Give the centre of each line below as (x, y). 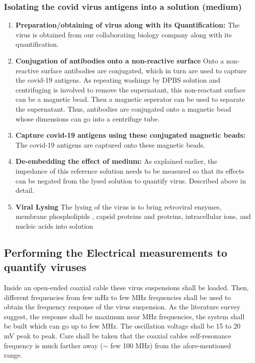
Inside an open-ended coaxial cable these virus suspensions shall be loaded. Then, (127, 287)
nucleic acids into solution (54, 226)
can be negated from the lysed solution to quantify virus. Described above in (131, 180)
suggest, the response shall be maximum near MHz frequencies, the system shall (124, 316)
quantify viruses (45, 267)
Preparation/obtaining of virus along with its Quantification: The (127, 25)
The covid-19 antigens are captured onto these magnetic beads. (110, 144)
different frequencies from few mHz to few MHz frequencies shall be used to (117, 297)
